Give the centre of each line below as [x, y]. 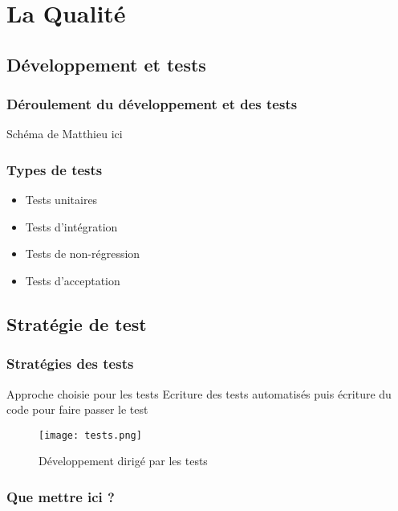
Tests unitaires [61, 200]
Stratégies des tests [70, 364]
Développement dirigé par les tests [123, 461]
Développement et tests [106, 64]
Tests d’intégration [71, 226]
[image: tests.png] [90, 435]
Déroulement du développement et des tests [152, 104]
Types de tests [55, 169]
